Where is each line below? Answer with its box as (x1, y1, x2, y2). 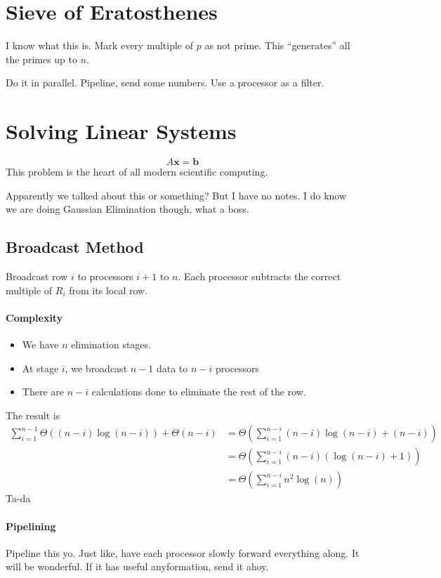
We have (22, 337, 59, 351)
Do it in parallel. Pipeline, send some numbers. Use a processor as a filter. (6, 75, 324, 90)
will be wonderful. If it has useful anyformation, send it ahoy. (6, 559, 269, 574)
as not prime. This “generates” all (204, 38, 350, 53)
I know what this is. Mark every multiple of (6, 38, 194, 53)
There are (22, 384, 64, 399)
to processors (77, 269, 133, 284)
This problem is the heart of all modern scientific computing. (6, 164, 268, 179)
